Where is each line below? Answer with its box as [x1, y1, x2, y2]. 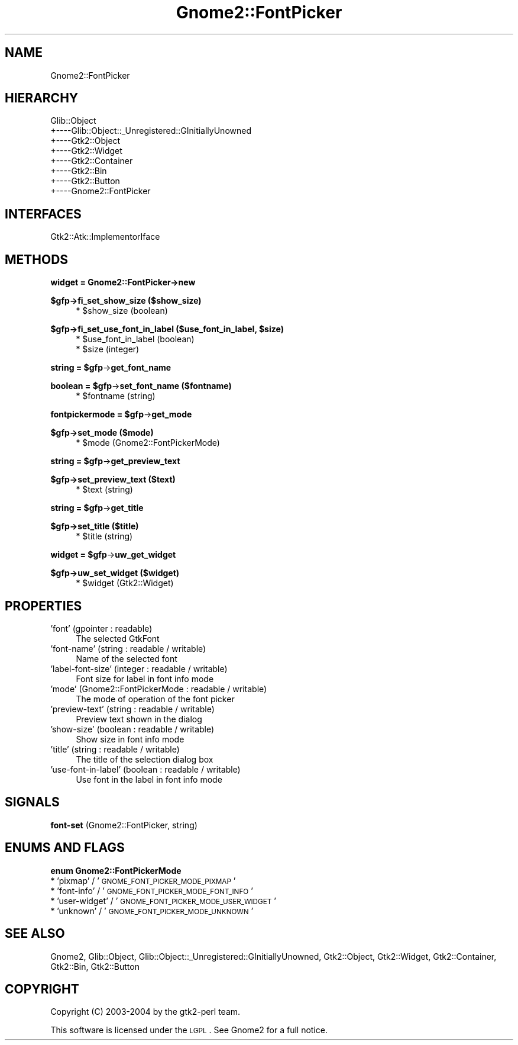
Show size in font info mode [76, 734, 184, 744]
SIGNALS [5, 795, 60, 810]
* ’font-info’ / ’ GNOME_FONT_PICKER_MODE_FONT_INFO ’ [50, 885, 253, 896]
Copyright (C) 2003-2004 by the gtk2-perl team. [50, 1007, 241, 1017]
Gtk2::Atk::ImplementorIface [50, 231, 160, 242]
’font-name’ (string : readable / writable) [50, 643, 206, 654]
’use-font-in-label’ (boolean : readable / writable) [50, 764, 241, 774]
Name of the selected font [76, 653, 177, 664]
